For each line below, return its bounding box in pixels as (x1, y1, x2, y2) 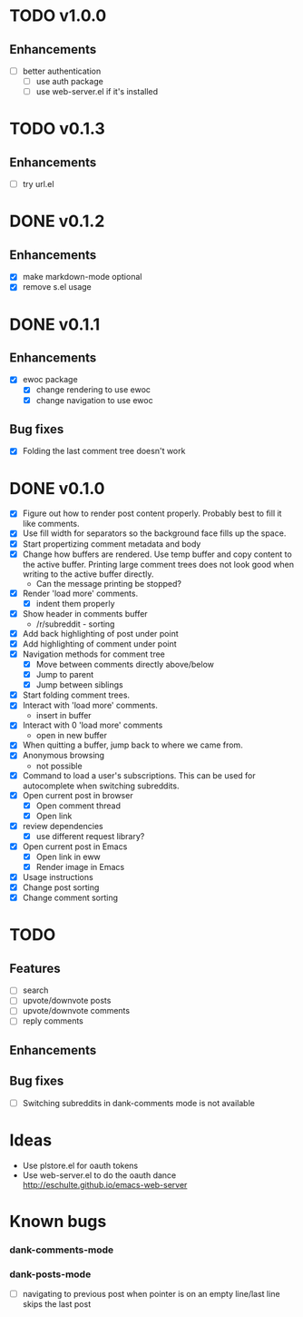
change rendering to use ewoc (35, 384, 151, 395)
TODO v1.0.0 (9, 5, 107, 26)
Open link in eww (35, 851, 102, 862)
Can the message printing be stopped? (35, 578, 181, 589)
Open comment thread (35, 800, 121, 811)
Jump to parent (35, 669, 94, 680)
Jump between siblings (35, 679, 124, 690)
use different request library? (35, 830, 145, 841)
